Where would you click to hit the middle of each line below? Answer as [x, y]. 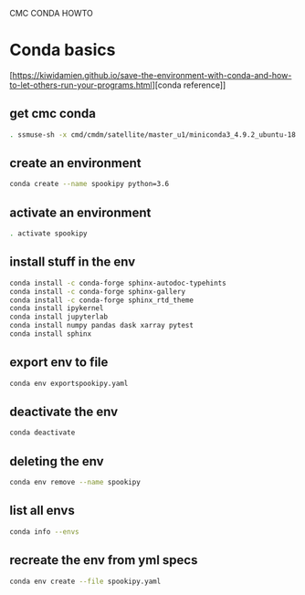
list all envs [42, 511]
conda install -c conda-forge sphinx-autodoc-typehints [118, 283]
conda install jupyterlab [58, 317]
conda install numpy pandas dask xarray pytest [102, 326]
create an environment [75, 163]
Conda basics [63, 50]
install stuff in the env [73, 262]
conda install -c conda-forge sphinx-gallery [97, 291]
